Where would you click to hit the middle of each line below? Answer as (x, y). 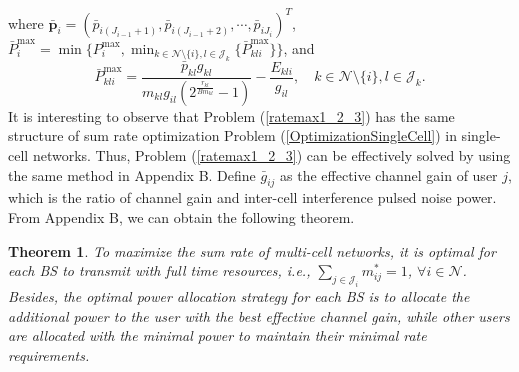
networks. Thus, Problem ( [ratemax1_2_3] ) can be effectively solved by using (271, 154)
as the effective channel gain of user (389, 174)
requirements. (49, 354)
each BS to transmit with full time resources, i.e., (159, 270)
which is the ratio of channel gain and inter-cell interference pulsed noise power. (252, 197)
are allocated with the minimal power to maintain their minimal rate (217, 335)
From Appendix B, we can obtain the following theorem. (181, 216)
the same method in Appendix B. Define (132, 174)
